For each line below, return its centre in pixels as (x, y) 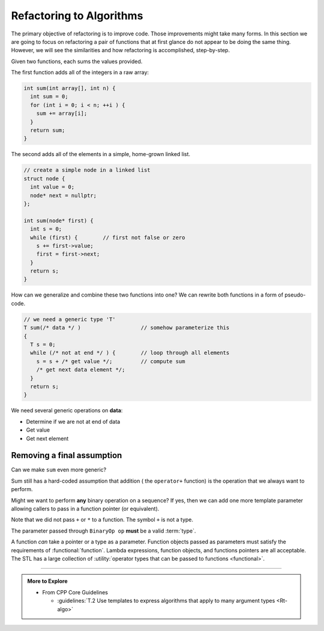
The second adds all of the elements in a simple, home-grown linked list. (101, 154)
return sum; (48, 130)
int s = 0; (46, 229)
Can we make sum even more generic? (59, 470)
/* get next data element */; (81, 370)
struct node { (44, 178)
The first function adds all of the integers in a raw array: (80, 73)
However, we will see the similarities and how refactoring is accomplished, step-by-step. (121, 50)
